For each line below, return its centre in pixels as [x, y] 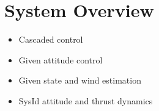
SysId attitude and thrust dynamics [86, 100]
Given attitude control [61, 59]
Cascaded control [51, 39]
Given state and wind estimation [80, 80]
